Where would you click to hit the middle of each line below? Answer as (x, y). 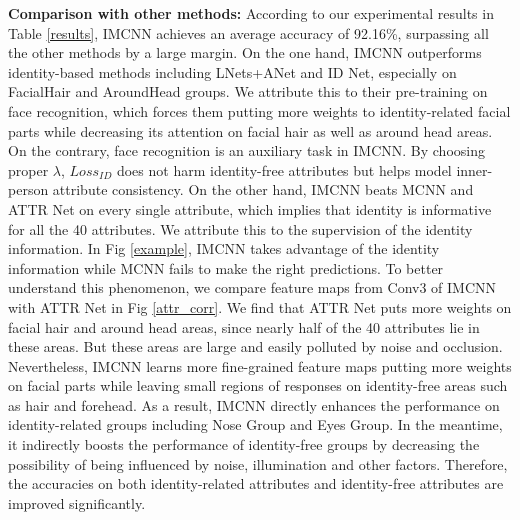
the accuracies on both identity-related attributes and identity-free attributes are (256, 483)
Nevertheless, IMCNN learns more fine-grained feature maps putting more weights (260, 365)
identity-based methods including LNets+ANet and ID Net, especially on (232, 71)
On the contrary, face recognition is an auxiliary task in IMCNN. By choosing (246, 150)
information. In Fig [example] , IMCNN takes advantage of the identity (224, 248)
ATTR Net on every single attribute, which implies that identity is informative (250, 208)
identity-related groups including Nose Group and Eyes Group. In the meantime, (255, 424)
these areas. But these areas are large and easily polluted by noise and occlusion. (255, 346)
